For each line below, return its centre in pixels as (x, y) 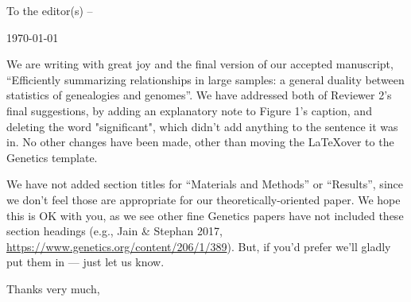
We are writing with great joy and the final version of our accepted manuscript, (200, 64)
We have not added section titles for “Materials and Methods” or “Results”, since (205, 184)
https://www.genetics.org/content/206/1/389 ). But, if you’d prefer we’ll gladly (199, 246)
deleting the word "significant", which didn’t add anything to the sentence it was (202, 126)
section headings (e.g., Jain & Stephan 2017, (114, 231)
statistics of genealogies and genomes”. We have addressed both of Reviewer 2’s (199, 95)
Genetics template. (52, 157)
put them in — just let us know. (85, 262)
